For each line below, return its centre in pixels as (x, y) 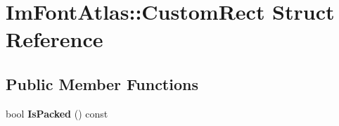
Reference (55, 39)
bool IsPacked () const (57, 113)
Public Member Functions (102, 83)
